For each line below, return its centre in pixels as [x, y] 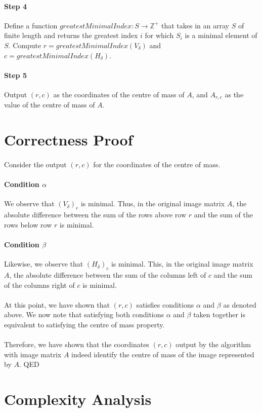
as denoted [240, 304]
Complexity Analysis [78, 399]
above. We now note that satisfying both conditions [84, 314]
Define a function [31, 25]
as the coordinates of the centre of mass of [119, 94]
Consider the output [35, 164]
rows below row [28, 224]
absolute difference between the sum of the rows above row [95, 215]
